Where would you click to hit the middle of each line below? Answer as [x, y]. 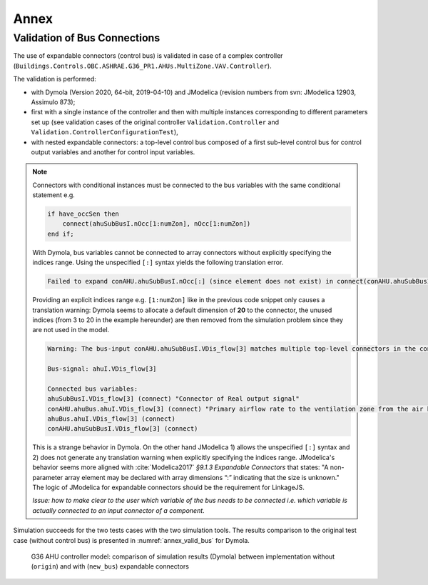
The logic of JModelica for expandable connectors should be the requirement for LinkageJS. [168, 487]
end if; [61, 234]
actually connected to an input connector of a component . [118, 510]
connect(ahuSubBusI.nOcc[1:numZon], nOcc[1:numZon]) [157, 224]
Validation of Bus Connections [87, 38]
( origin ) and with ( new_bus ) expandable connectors [110, 566]
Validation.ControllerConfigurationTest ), [105, 132]
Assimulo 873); [53, 102]
